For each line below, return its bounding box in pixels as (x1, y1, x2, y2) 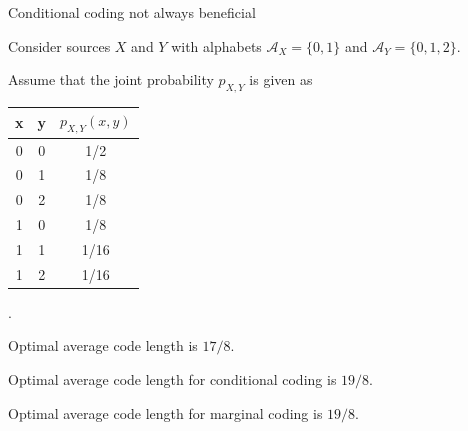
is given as (249, 69, 313, 90)
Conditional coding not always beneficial (8, 2, 256, 22)
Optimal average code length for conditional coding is (8, 369, 337, 390)
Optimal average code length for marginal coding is (8, 402, 323, 423)
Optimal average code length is (8, 335, 198, 356)
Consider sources (8, 35, 111, 56)
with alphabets (171, 35, 262, 56)
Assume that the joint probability (8, 69, 214, 90)
